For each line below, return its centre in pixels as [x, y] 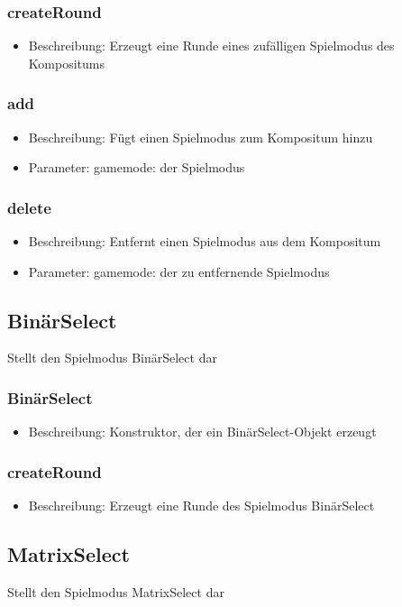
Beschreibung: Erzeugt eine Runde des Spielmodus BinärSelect [201, 506]
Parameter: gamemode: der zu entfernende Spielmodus [179, 271]
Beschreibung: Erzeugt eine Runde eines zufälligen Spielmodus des [211, 46]
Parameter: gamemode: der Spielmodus [137, 167]
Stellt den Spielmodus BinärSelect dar [112, 358]
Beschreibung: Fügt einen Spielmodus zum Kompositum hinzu [201, 137]
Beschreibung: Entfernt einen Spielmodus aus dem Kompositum [205, 241]
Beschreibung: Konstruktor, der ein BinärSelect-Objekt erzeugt [202, 432]
